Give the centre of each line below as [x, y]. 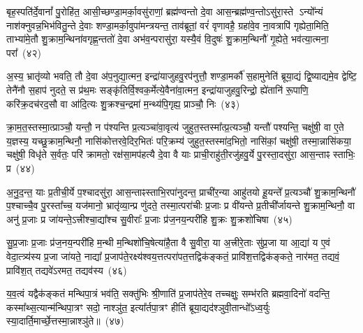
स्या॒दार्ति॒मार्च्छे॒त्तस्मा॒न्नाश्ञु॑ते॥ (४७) [65, 321]
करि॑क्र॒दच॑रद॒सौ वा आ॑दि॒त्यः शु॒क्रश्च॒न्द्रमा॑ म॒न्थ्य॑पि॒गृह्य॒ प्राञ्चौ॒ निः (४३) [123, 103]
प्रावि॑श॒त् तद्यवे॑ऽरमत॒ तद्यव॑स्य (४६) [67, 270]
